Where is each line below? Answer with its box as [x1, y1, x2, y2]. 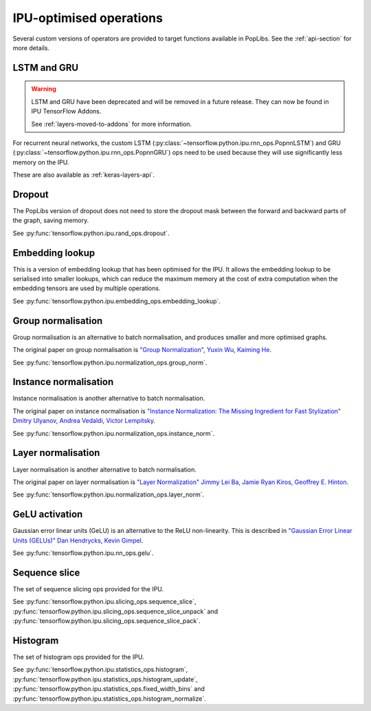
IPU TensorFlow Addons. [31, 107, 102, 116]
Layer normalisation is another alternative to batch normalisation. [12, 465, 197, 474]
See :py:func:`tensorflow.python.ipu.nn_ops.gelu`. [12, 549, 154, 557]
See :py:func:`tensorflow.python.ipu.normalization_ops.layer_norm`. [12, 490, 205, 499]
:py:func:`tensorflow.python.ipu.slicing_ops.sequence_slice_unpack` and [12, 607, 218, 615]
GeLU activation [12, 509, 83, 521]
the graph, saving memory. [12, 217, 89, 225]
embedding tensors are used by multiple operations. [12, 284, 161, 292]
